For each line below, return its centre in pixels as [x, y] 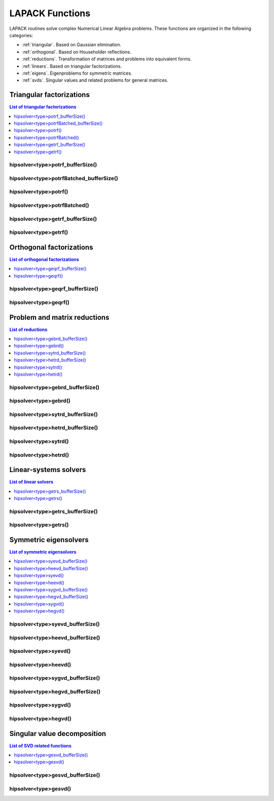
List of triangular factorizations [43, 107]
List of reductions [28, 329]
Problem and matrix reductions [59, 317]
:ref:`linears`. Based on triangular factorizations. [72, 66]
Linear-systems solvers [48, 470]
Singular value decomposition [58, 733]
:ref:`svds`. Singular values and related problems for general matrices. [95, 80]
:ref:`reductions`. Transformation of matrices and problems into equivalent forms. [107, 59]
